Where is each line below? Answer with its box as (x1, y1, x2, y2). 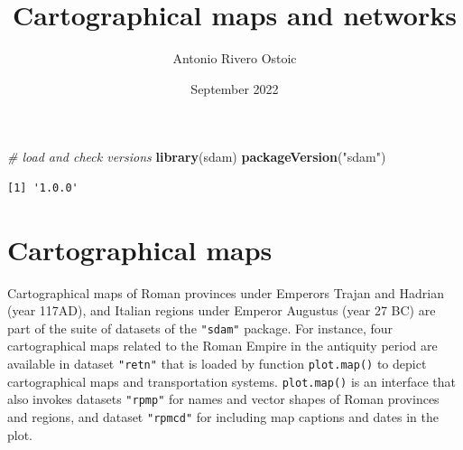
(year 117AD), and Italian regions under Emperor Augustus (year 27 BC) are (7, 301, 436, 320)
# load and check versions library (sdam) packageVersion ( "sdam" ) (7, 147, 386, 166)
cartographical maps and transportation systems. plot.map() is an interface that (7, 371, 456, 390)
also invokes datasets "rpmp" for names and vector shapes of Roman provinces (7, 389, 440, 408)
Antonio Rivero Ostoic (172, 49, 297, 68)
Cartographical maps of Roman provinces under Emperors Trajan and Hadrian (7, 283, 444, 302)
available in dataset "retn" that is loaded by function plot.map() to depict (7, 354, 427, 373)
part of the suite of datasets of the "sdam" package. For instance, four (7, 318, 394, 337)
